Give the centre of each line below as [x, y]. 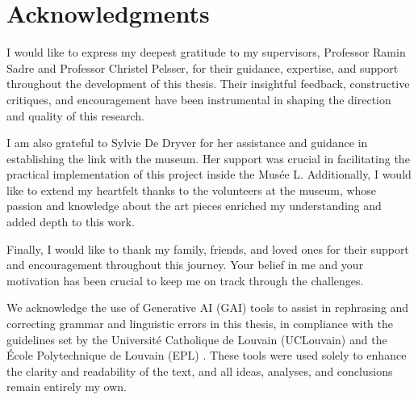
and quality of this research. [75, 115]
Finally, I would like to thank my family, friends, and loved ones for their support [208, 248]
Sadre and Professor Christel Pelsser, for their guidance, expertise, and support [203, 67]
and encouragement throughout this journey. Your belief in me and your [185, 265]
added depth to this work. [71, 222]
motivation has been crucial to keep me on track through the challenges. [185, 280]
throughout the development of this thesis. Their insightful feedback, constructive [208, 84]
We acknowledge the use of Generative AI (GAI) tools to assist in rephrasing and [208, 307]
